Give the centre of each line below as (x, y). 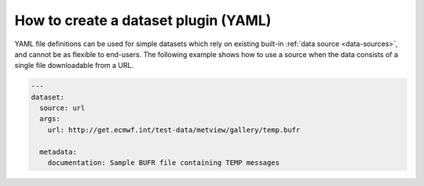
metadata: (58, 152)
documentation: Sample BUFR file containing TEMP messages (164, 163)
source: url (62, 108)
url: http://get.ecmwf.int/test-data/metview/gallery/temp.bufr (174, 130)
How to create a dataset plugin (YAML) (143, 20)
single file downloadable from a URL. (74, 66)
